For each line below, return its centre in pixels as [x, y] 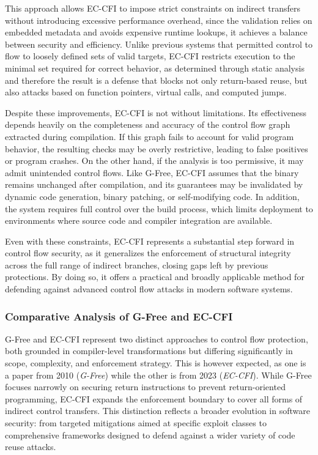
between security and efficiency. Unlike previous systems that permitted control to [159, 44]
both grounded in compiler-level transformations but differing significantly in [149, 351]
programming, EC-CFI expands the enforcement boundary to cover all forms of [154, 398]
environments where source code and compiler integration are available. [139, 220]
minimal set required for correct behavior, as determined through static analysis [155, 68]
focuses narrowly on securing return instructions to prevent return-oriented [145, 387]
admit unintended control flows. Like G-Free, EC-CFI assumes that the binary [152, 172]
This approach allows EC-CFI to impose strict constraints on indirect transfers [153, 8]
